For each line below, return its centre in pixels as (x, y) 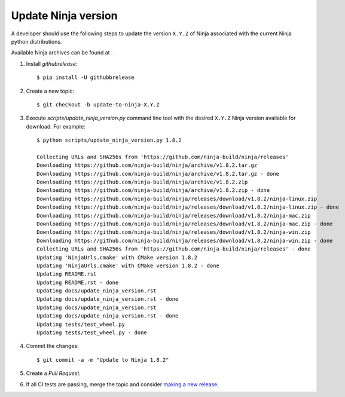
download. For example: (56, 126)
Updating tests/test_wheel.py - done (92, 333)
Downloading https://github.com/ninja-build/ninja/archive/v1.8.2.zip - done (153, 190)
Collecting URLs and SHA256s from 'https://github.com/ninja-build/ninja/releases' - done (174, 249)
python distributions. (36, 41)
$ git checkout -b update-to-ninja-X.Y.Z (98, 104)
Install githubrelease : (52, 63)
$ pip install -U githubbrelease (86, 77)
